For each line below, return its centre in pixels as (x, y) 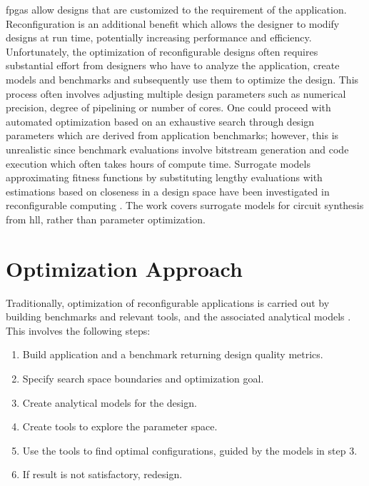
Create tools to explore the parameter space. (120, 426)
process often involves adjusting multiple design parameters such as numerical (176, 93)
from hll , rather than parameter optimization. (106, 219)
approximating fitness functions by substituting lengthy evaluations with (164, 177)
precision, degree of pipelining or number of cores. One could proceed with (168, 107)
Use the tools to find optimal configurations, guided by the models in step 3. (190, 450)
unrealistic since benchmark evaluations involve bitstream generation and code (177, 149)
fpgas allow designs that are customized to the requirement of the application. (176, 9)
